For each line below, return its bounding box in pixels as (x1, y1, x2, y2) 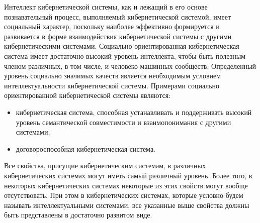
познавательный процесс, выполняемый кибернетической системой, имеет (4, 11, 231, 22)
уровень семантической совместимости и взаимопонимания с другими (16, 117, 231, 127)
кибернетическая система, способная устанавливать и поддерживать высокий (16, 106, 252, 117)
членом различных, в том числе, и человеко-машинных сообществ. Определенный (4, 60, 256, 71)
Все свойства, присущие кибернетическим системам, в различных (4, 160, 206, 171)
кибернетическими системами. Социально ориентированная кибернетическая (4, 41, 239, 51)
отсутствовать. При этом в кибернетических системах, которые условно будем (4, 190, 243, 200)
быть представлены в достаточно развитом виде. (4, 209, 152, 220)
